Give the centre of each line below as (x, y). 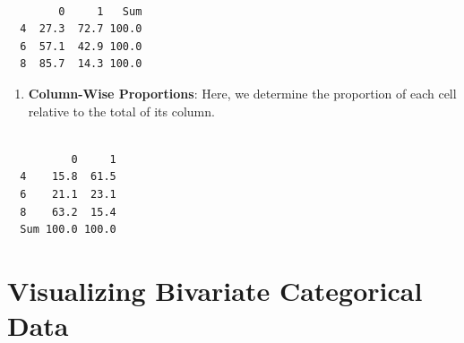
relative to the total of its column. (121, 111)
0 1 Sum (100, 11)
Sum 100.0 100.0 (68, 230)
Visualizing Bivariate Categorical (215, 290)
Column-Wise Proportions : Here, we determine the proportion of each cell (242, 93)
